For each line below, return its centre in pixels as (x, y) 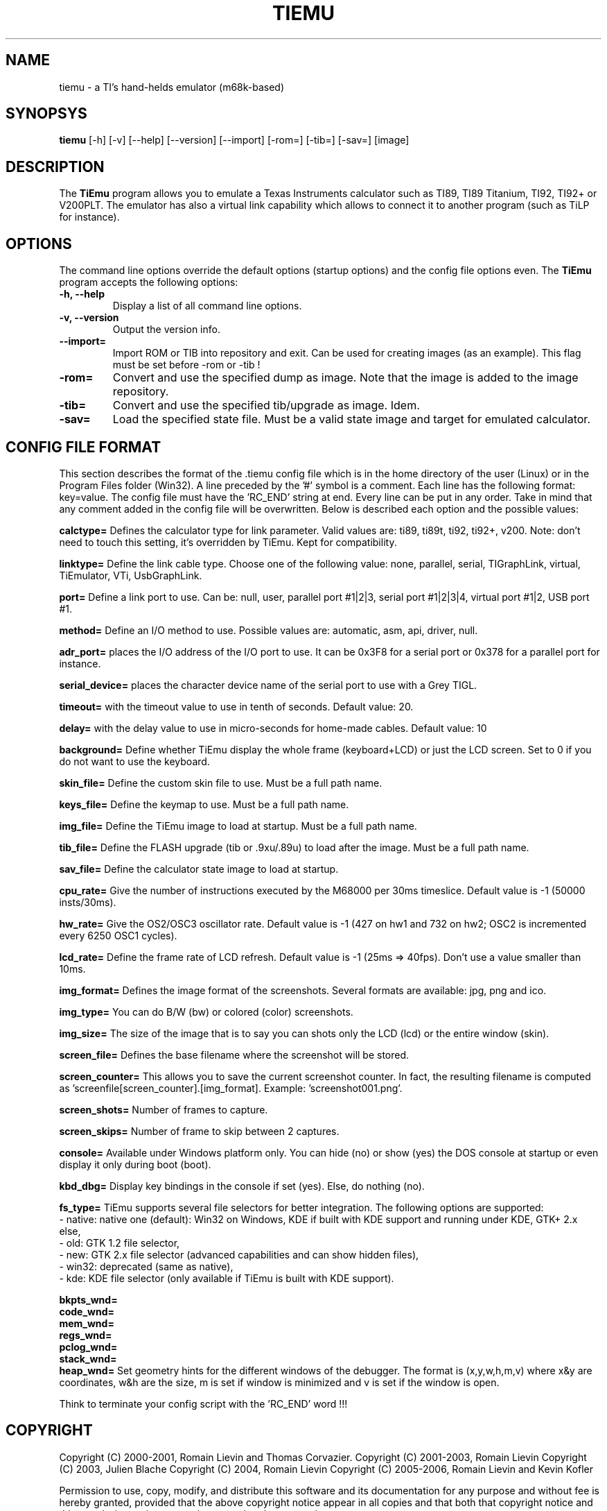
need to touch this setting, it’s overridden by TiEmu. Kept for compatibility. (228, 542)
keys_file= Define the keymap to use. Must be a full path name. (204, 804)
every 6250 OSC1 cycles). (118, 935)
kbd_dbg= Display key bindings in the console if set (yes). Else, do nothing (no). (242, 1186)
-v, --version (89, 318)
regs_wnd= (86, 1335)
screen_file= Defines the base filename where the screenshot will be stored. (234, 1055)
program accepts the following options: (149, 282)
